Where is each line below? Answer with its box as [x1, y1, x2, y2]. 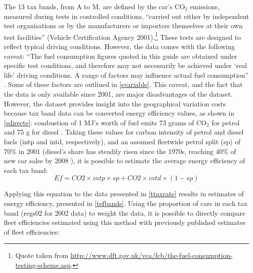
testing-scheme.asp [15, 259, 71, 270]
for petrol [211, 117, 240, 127]
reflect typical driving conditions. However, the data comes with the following [4, 41, 235, 51]
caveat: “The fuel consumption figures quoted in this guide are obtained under [4, 51, 237, 61]
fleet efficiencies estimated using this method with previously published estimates [4, 217, 246, 227]
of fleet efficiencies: [4, 226, 59, 237]
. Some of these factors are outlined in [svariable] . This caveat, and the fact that [4, 79, 243, 89]
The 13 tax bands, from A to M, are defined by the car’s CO [4, 1, 185, 11]
